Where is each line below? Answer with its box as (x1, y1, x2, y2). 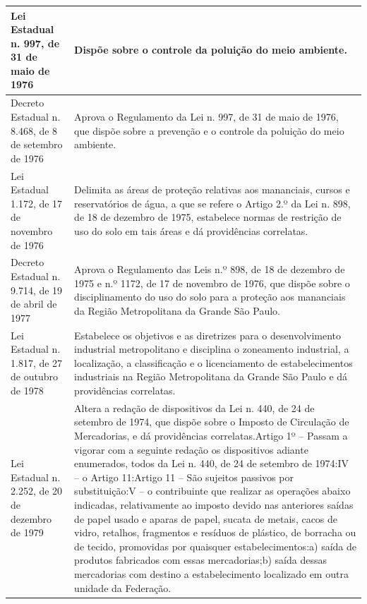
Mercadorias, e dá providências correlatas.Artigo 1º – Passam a (74, 428, 348, 442)
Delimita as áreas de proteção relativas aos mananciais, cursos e (74, 182, 350, 197)
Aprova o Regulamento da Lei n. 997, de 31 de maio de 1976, (74, 109, 339, 123)
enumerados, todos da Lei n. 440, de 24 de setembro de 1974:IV (74, 456, 349, 471)
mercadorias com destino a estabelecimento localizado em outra (74, 566, 349, 581)
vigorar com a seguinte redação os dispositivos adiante (74, 442, 308, 457)
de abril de (11, 296, 57, 311)
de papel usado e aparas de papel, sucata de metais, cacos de (74, 511, 338, 526)
